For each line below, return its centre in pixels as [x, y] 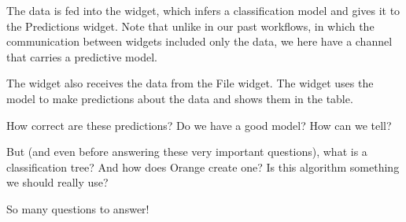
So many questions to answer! [78, 208]
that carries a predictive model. [82, 56]
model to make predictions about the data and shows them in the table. [180, 98]
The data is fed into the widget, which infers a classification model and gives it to [203, 10]
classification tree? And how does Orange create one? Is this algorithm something [203, 166]
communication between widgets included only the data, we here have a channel [199, 41]
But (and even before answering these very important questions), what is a [187, 152]
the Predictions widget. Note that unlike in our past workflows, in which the [190, 26]
